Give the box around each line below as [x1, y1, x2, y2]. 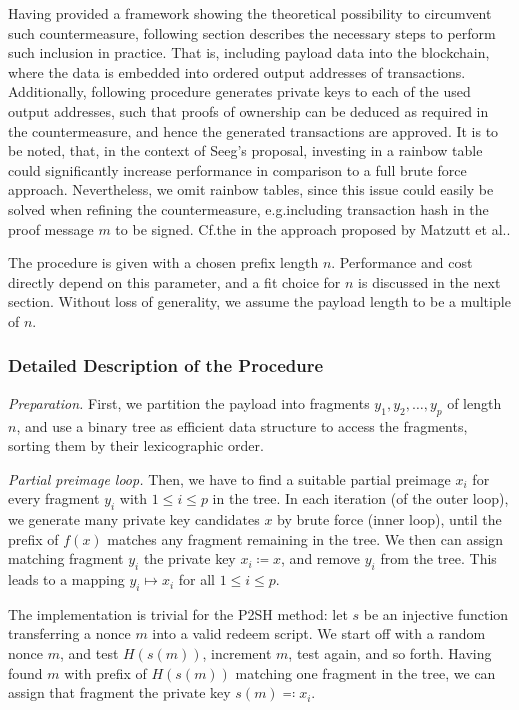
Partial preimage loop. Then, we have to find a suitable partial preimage [8, 468, 451, 489]
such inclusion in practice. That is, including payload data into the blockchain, [8, 42, 490, 63]
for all [178, 569, 215, 590]
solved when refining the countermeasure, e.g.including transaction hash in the [8, 198, 489, 219]
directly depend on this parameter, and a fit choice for [8, 271, 341, 292]
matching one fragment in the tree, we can [235, 662, 496, 683]
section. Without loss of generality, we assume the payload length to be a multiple [8, 291, 511, 312]
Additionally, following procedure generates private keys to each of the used [8, 81, 471, 102]
